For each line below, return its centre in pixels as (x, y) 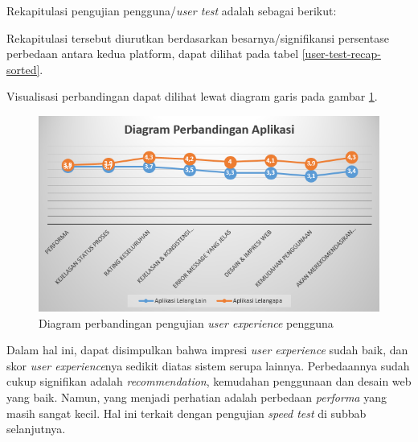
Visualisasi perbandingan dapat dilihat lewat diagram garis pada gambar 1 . (192, 96)
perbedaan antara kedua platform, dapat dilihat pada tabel (153, 54)
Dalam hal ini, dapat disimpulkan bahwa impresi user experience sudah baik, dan (207, 350)
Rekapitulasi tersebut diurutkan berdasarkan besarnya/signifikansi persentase (198, 37)
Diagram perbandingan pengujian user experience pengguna (186, 322)
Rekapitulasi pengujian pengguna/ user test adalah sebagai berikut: (172, 10)
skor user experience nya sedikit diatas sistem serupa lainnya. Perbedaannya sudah (208, 365)
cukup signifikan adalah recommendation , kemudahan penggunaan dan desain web (209, 381)
